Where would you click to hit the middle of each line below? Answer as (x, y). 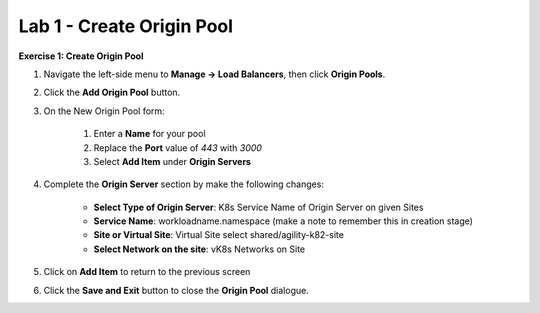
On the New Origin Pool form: (104, 111)
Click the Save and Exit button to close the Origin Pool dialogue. (176, 290)
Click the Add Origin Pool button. (112, 92)
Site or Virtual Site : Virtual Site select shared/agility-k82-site (219, 235)
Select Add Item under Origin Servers (172, 161)
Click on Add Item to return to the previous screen (147, 272)
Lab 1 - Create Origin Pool (126, 26)
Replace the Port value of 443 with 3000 (177, 147)
